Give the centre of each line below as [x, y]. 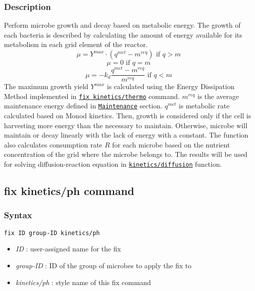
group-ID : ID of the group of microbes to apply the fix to [103, 265]
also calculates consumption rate [53, 144]
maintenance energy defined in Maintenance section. [83, 106]
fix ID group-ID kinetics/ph [52, 233]
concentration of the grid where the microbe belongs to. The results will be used [126, 154]
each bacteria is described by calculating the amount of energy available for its [123, 34]
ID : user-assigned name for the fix [68, 249]
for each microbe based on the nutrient [171, 144]
